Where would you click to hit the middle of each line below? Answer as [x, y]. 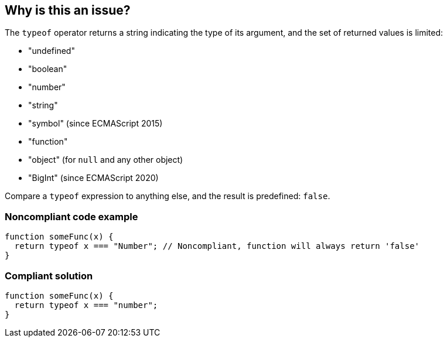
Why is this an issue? [68, 10]
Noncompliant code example [71, 216]
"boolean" [48, 69]
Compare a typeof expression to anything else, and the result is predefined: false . [168, 196]
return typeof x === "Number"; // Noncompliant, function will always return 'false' [217, 246]
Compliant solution [49, 276]
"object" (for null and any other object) [106, 160]
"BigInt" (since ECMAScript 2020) [93, 178]
